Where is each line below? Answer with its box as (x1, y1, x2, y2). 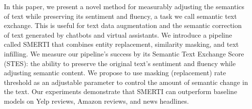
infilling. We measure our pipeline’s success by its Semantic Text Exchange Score (4, 48, 244, 58)
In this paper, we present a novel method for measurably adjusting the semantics (4, 1, 245, 11)
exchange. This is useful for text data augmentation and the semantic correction (4, 20, 242, 30)
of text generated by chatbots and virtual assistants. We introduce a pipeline (4, 29, 232, 40)
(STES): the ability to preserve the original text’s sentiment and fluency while (4, 58, 236, 68)
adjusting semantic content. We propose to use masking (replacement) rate (4, 68, 226, 78)
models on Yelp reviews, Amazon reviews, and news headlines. (4, 95, 189, 106)
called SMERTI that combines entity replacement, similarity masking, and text (4, 39, 239, 49)
